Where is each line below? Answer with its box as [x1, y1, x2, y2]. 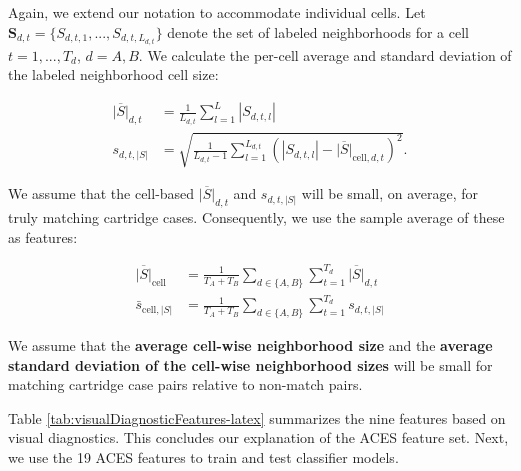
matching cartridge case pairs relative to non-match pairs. [8, 374, 363, 395]
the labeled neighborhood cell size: [8, 64, 219, 85]
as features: [8, 226, 78, 247]
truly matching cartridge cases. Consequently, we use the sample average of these [8, 207, 505, 228]
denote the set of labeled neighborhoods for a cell [167, 21, 469, 42]
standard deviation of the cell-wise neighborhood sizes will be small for [8, 354, 493, 375]
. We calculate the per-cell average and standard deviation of [138, 44, 512, 65]
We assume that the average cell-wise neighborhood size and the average [8, 335, 493, 356]
